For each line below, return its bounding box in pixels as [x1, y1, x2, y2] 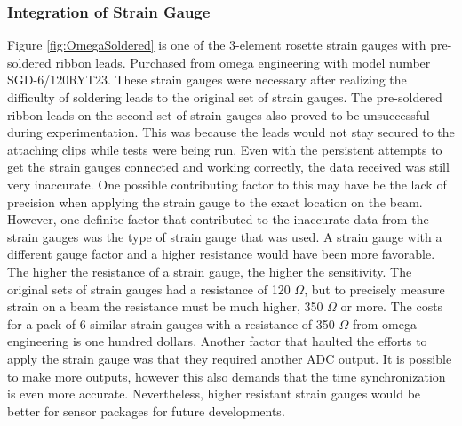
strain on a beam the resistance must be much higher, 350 [7, 297, 323, 316]
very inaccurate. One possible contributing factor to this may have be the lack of [7, 174, 447, 193]
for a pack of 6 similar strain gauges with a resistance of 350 [7, 314, 335, 333]
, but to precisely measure [304, 279, 445, 298]
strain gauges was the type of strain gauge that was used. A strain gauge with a [7, 227, 442, 245]
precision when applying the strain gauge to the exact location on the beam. [7, 192, 423, 211]
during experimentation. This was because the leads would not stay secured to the [7, 123, 455, 141]
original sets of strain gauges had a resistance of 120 [7, 279, 291, 298]
